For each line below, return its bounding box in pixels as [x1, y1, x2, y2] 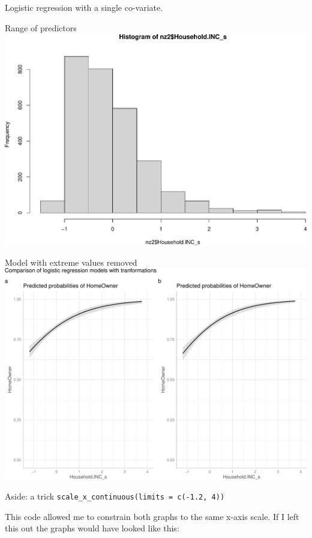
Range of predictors [5, 21, 77, 34]
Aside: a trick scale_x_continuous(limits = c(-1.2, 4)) [5, 490, 225, 503]
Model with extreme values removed [5, 255, 137, 268]
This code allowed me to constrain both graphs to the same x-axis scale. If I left [5, 510, 299, 522]
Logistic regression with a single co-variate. [5, 1, 163, 13]
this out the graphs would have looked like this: [5, 522, 179, 534]
